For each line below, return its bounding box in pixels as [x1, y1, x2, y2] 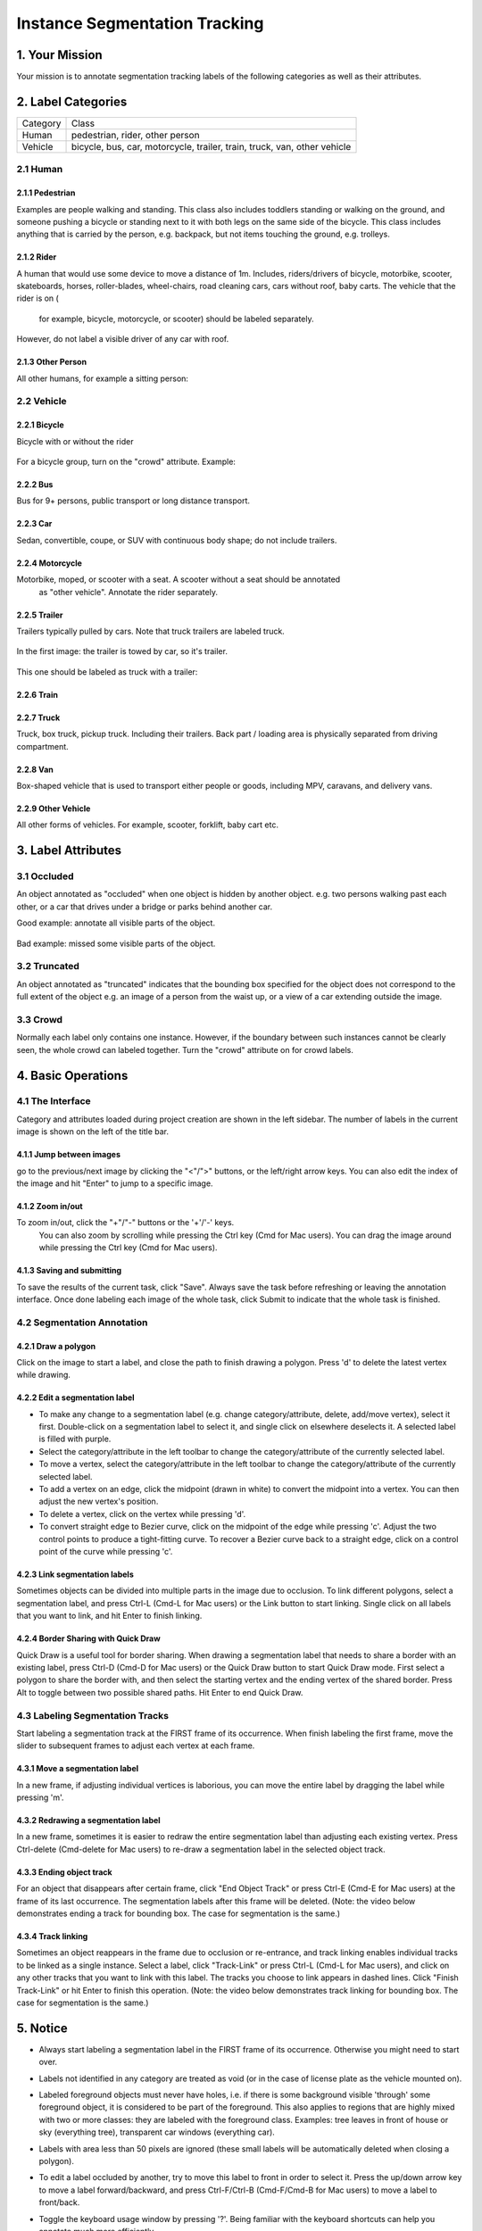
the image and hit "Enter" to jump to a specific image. [16, 1178, 213, 1189]
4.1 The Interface [16, 1095, 91, 1107]
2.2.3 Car [16, 518, 53, 529]
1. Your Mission [16, 47, 103, 62]
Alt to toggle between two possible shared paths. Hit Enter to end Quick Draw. [16, 1687, 303, 1697]
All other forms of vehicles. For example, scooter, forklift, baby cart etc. [16, 819, 278, 830]
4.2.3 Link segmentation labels [16, 1569, 134, 1580]
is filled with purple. [38, 1433, 112, 1445]
